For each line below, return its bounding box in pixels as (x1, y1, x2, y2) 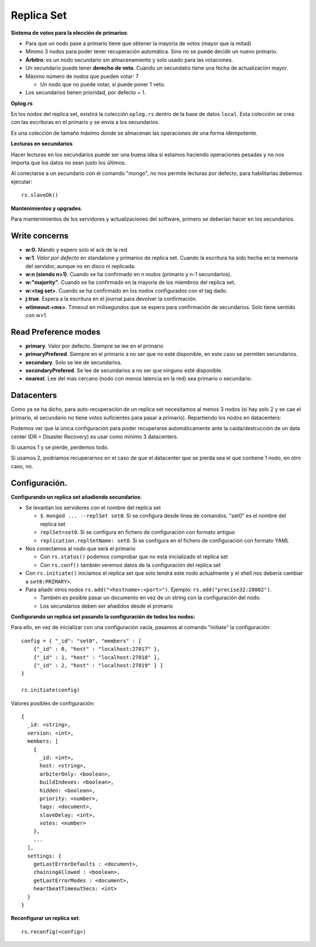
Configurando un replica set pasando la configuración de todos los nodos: (11, 613, 195, 620)
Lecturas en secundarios (11, 140, 73, 147)
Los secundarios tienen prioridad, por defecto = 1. (25, 89, 146, 96)
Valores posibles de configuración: (11, 699, 95, 706)
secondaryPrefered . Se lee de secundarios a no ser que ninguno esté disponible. (25, 367, 223, 374)
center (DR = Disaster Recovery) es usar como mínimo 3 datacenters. (11, 433, 178, 440)
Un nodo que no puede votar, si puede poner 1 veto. (40, 81, 166, 88)
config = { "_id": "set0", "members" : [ (21, 637, 142, 644)
